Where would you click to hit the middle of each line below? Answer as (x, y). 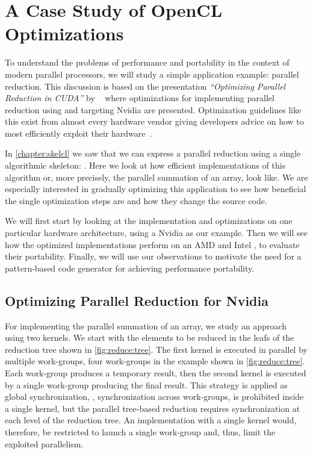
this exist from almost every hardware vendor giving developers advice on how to (154, 121)
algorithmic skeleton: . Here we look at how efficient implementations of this (145, 165)
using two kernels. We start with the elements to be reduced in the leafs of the (150, 337)
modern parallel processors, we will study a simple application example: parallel (152, 74)
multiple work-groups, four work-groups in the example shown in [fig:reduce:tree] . (155, 361)
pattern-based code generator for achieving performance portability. (130, 268)
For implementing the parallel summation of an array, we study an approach (146, 325)
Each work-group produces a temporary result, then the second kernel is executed (156, 372)
